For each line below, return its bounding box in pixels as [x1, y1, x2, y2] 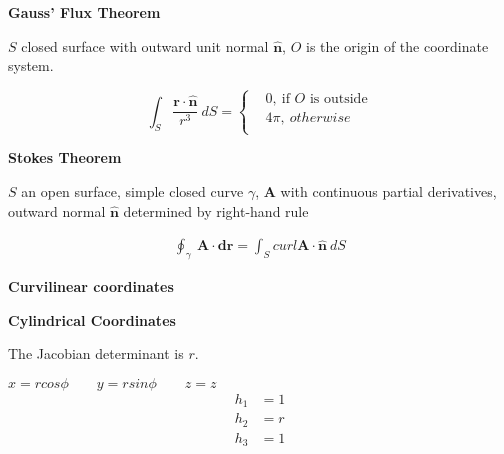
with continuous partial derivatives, [280, 180, 497, 201]
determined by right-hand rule [123, 200, 309, 221]
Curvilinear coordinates [8, 275, 174, 296]
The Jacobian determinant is [8, 343, 184, 364]
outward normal [8, 200, 106, 221]
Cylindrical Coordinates [8, 309, 176, 330]
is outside [309, 92, 368, 107]
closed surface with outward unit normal [21, 35, 269, 56]
